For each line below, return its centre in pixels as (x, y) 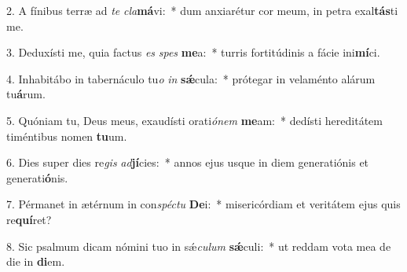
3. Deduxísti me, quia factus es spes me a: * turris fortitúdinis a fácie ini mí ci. (193, 52)
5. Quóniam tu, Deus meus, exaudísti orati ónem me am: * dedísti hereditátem (194, 120)
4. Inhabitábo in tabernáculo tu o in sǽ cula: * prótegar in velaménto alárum (191, 78)
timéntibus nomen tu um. (67, 136)
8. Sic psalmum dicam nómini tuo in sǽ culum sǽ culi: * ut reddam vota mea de (199, 246)
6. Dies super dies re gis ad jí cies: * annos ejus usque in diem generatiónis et (188, 162)
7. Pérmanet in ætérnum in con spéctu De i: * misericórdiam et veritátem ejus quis (203, 204)
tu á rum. (26, 94)
